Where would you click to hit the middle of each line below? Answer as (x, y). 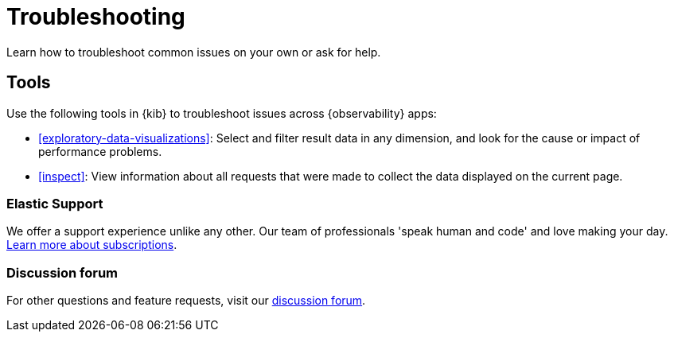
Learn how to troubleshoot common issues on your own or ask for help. (194, 52)
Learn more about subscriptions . (92, 245)
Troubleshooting (96, 17)
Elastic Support (55, 203)
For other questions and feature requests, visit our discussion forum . (186, 301)
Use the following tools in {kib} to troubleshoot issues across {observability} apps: (222, 113)
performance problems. (100, 151)
